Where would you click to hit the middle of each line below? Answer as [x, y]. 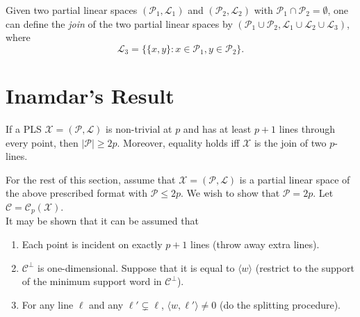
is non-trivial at [139, 128]
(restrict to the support [305, 267]
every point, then [42, 142]
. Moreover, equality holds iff [178, 142]
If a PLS [24, 128]
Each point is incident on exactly [92, 244]
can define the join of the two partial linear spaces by [119, 23]
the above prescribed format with [76, 193]
